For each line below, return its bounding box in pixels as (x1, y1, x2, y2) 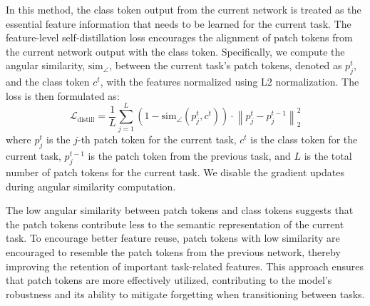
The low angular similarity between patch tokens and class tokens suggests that (6, 203, 354, 218)
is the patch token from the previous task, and (88, 148, 291, 163)
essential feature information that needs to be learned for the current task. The (6, 16, 351, 31)
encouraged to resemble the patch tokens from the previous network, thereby (6, 245, 341, 260)
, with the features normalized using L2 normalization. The (100, 74, 359, 89)
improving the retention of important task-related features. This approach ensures (6, 258, 364, 273)
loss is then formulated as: (6, 88, 120, 103)
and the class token (6, 74, 90, 89)
